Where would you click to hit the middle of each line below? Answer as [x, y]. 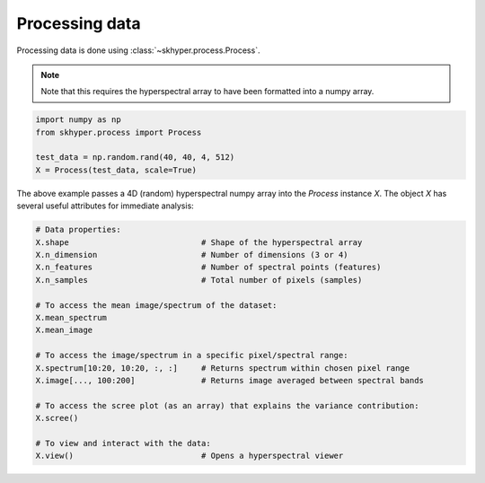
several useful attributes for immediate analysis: [106, 206]
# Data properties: [78, 230]
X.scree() [57, 418]
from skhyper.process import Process [119, 132]
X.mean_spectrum [71, 317]
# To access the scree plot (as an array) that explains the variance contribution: [227, 405]
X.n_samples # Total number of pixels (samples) [199, 280]
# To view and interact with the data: [123, 443]
